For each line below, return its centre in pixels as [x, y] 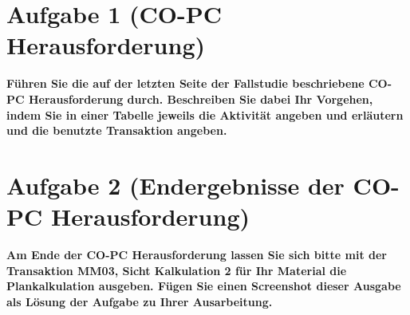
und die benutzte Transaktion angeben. [117, 130]
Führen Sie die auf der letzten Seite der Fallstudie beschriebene [185, 83]
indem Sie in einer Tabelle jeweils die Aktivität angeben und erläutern [205, 114]
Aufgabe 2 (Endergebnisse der [175, 185]
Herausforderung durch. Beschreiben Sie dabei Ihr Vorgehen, [201, 98]
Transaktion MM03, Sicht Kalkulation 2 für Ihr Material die [177, 270]
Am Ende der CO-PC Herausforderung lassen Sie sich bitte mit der [197, 254]
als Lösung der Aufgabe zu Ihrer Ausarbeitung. [140, 301]
